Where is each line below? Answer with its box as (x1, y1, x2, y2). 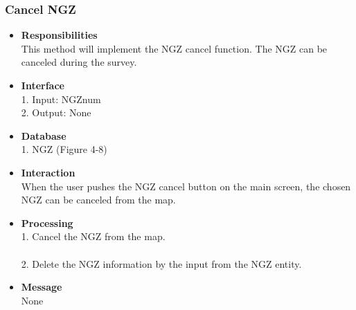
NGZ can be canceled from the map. (21, 192, 176, 207)
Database (21, 128, 66, 143)
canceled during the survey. (21, 55, 137, 69)
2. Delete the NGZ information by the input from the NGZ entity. (21, 256, 302, 271)
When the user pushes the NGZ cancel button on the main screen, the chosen (21, 179, 351, 193)
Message (21, 280, 62, 294)
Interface (21, 78, 64, 92)
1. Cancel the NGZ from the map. (21, 229, 166, 244)
